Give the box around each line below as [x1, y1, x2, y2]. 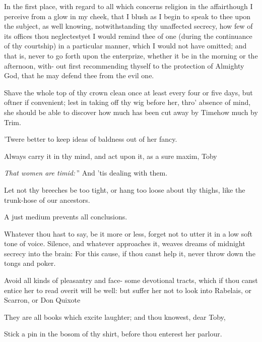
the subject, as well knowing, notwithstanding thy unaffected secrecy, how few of [4, 21, 253, 31]
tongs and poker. [4, 258, 56, 268]
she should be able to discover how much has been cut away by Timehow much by [4, 106, 258, 117]
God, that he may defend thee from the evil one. [4, 70, 154, 81]
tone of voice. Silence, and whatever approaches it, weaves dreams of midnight [4, 238, 245, 249]
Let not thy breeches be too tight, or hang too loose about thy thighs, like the [4, 184, 245, 195]
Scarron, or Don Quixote [4, 295, 81, 305]
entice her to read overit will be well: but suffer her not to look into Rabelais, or [4, 284, 251, 295]
